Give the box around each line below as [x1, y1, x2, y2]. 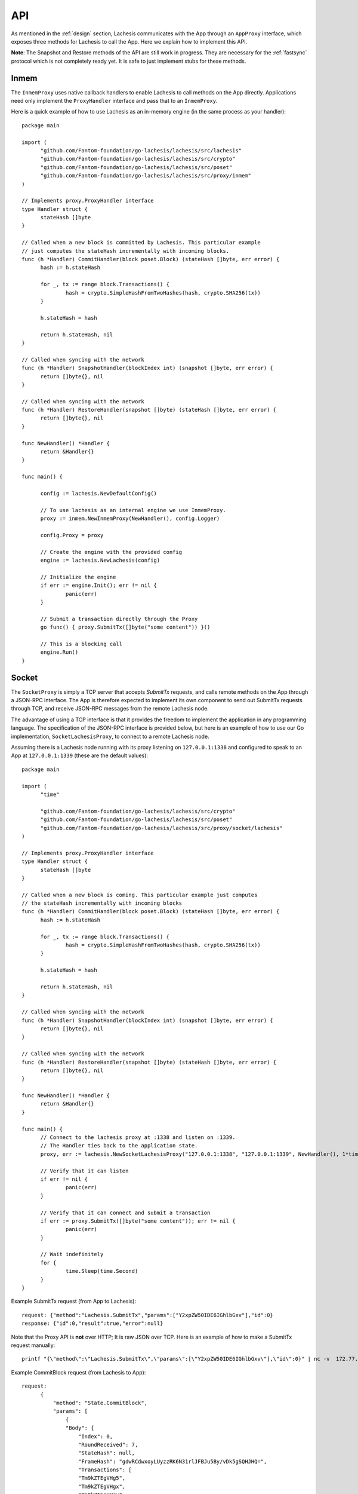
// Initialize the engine [40, 574, 116, 580]
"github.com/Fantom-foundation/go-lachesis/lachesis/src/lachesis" [40, 147, 242, 154]
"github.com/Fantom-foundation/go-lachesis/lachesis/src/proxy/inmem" [40, 172, 252, 179]
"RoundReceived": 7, [78, 1441, 138, 1448]
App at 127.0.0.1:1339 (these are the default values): [11, 752, 149, 759]
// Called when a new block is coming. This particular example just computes [21, 891, 258, 898]
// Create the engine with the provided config [40, 549, 182, 555]
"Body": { [66, 1425, 94, 1431]
